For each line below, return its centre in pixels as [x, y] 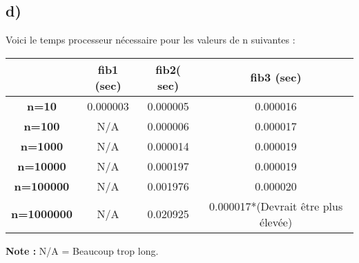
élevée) [276, 222]
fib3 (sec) [276, 77]
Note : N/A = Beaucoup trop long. [82, 250]
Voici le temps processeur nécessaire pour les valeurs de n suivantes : [151, 40]
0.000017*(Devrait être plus [276, 206]
